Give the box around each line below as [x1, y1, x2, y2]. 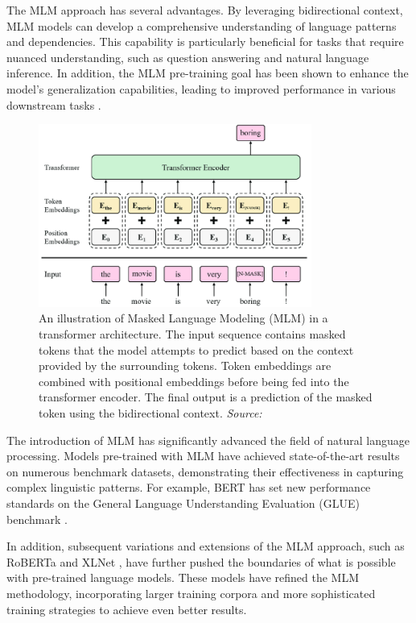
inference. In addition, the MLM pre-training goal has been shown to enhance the [6, 64, 409, 81]
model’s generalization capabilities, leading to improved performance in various [6, 80, 396, 97]
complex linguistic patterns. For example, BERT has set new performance [6, 479, 371, 496]
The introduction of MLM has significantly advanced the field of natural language [6, 431, 410, 448]
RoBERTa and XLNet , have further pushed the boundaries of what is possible [6, 553, 396, 570]
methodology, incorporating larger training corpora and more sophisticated [6, 584, 376, 601]
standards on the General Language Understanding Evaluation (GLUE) [6, 494, 360, 511]
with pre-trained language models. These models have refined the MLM [6, 569, 360, 586]
